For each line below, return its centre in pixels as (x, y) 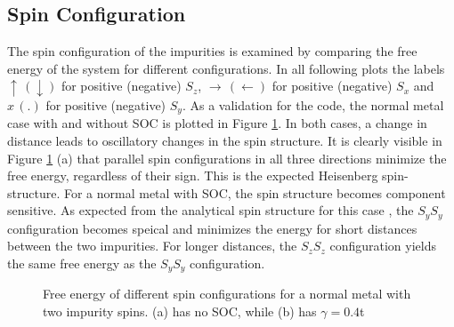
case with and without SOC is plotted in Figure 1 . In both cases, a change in (217, 123)
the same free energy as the (82, 263)
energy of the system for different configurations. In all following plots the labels (226, 68)
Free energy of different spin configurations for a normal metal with (227, 294)
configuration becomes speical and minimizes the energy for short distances (212, 228)
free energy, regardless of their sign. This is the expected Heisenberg (193, 175)
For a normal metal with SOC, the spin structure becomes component (255, 192)
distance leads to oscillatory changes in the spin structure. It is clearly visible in (225, 140)
